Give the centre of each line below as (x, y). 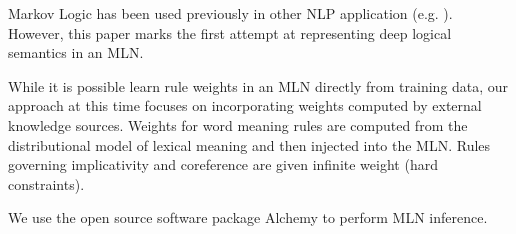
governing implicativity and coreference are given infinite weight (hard (223, 164)
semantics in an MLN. (76, 52)
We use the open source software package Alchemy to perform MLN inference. (248, 217)
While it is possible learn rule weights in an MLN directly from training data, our (258, 85)
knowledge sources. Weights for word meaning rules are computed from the (238, 124)
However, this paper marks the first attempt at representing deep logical (230, 32)
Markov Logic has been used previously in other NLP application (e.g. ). (230, 13)
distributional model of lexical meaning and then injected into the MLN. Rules (249, 144)
